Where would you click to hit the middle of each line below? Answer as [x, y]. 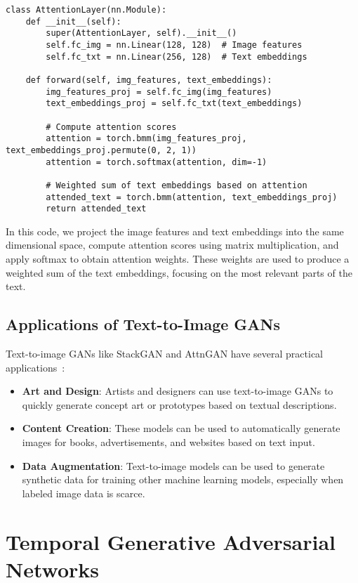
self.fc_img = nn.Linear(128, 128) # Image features [174, 45]
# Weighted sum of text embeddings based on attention [177, 185]
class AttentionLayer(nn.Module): [86, 10]
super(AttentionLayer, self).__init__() [141, 33]
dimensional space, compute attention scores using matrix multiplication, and [172, 245]
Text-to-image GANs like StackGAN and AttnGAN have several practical [164, 353]
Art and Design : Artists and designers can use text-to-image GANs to [178, 391]
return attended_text [96, 209]
